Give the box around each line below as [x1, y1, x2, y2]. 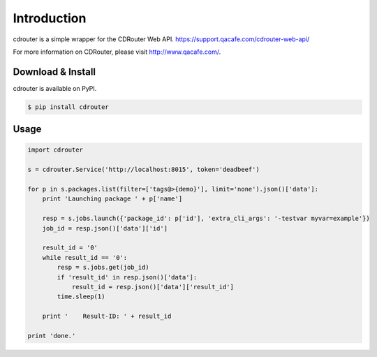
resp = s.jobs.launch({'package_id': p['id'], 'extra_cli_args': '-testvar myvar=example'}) [42, 214, 370, 223]
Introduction [13, 10, 87, 26]
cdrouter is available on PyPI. [13, 84, 97, 92]
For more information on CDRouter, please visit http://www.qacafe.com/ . [13, 48, 221, 56]
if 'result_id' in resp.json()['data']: [57, 273, 198, 281]
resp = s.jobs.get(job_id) [57, 263, 149, 272]
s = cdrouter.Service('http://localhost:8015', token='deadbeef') [27, 166, 260, 174]
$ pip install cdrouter [27, 103, 110, 111]
